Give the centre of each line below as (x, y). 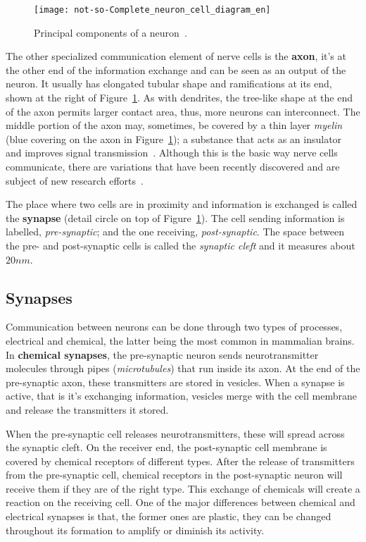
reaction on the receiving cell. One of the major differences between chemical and (181, 502)
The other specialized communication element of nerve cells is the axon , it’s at (176, 56)
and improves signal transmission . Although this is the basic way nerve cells (172, 153)
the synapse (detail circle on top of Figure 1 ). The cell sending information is (175, 217)
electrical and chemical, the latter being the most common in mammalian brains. (180, 340)
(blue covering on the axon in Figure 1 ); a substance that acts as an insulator (174, 138)
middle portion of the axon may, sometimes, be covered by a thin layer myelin (174, 125)
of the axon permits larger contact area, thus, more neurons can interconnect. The (183, 111)
